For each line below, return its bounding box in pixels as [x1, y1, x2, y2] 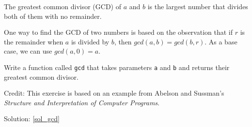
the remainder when [4, 36, 63, 46]
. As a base [205, 36, 237, 46]
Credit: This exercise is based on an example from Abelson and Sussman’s [4, 88, 224, 98]
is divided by [71, 36, 110, 46]
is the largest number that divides [147, 1, 248, 11]
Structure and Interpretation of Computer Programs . [4, 97, 159, 107]
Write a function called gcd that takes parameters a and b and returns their [4, 62, 230, 72]
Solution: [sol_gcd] [4, 113, 60, 124]
